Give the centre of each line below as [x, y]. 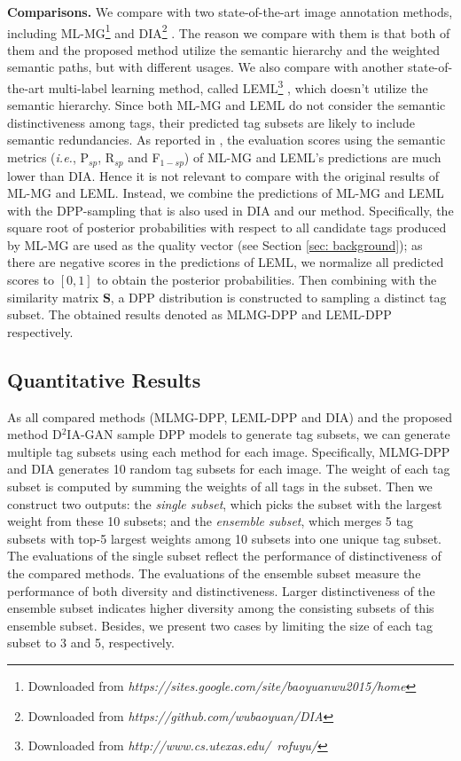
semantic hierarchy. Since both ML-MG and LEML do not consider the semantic [227, 105]
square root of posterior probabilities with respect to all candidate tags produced [227, 228]
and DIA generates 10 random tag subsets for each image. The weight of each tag [229, 469]
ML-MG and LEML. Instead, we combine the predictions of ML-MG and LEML [226, 193]
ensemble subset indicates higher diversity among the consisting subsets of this [221, 608]
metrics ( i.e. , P [48, 157]
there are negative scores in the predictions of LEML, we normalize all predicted [226, 262]
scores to [31, 280]
